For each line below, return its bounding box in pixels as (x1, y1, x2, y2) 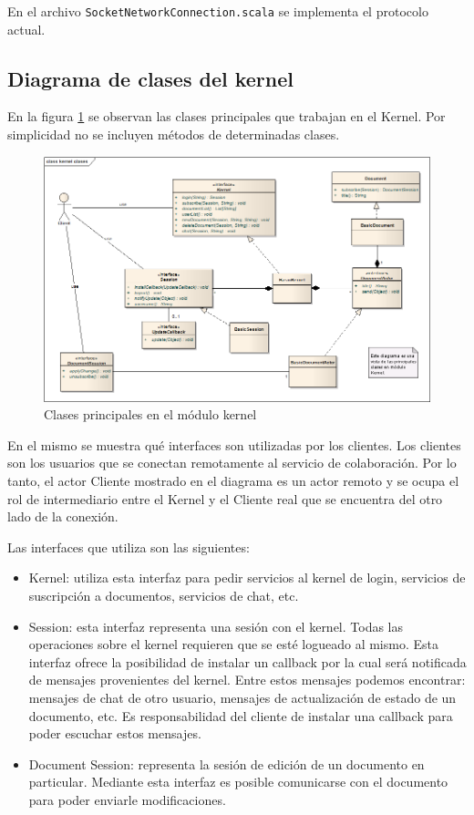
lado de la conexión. (7, 507, 118, 526)
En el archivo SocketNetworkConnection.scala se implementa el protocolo (7, 2, 428, 20)
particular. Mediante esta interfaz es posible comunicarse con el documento (28, 772, 448, 791)
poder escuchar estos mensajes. (28, 724, 201, 743)
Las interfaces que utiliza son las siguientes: (7, 537, 250, 556)
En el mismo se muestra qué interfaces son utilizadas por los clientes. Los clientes (7, 435, 461, 454)
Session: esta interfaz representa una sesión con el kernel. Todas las (28, 616, 404, 635)
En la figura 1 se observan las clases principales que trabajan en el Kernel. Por (7, 107, 446, 126)
